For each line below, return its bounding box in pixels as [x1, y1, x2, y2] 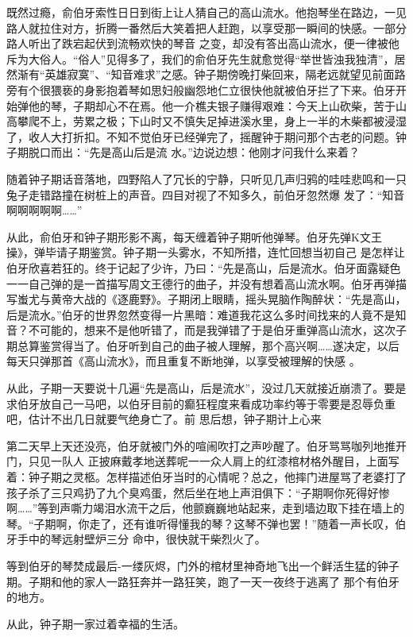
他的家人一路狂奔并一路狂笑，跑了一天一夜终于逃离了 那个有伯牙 [61, 573, 399, 589]
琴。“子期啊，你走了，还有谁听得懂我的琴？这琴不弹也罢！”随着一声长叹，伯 [6, 515, 407, 531]
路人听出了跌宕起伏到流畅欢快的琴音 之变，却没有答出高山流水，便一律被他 [6, 35, 399, 52]
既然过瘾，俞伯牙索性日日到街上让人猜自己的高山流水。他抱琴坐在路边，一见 [6, 4, 407, 20]
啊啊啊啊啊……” [6, 202, 83, 218]
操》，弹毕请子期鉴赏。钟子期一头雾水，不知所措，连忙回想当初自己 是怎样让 [6, 244, 405, 261]
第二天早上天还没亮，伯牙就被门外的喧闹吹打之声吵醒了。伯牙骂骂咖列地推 [6, 437, 396, 454]
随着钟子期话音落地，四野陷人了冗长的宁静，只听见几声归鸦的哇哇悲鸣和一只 [6, 170, 407, 187]
